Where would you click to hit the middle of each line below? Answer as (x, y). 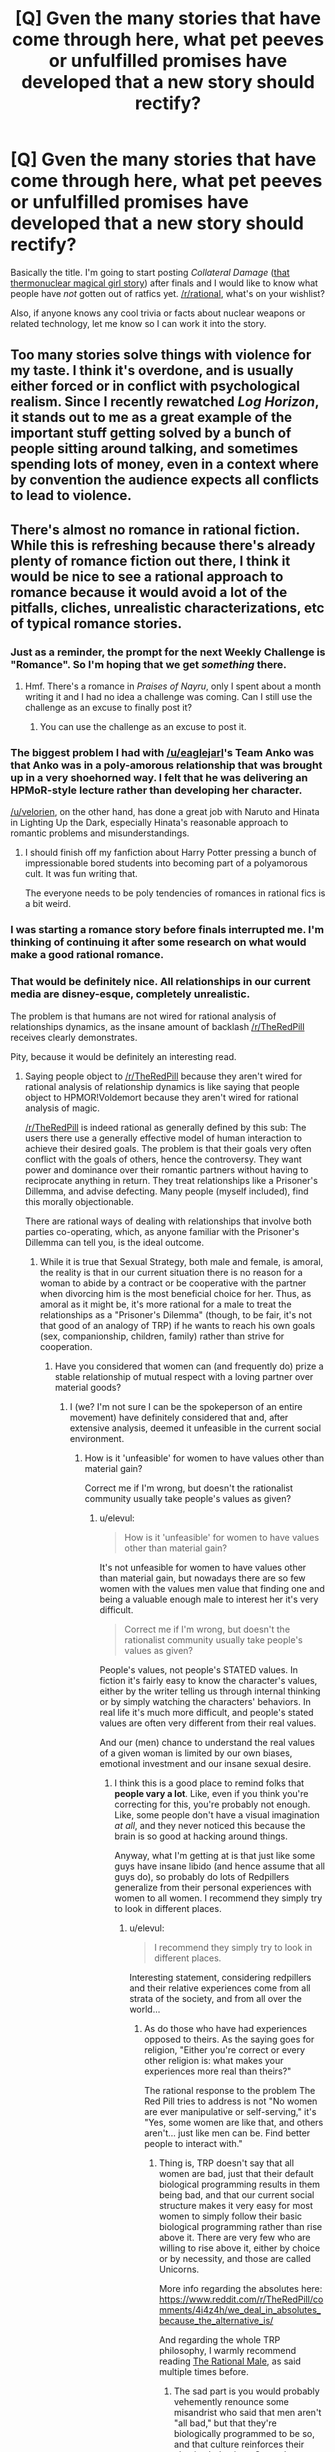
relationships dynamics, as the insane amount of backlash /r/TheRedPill (157, 1026)
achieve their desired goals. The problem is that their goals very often (168, 1148)
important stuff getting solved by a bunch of (151, 433)
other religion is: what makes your (214, 2060)
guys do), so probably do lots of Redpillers (202, 1876)
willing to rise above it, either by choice (239, 2248)
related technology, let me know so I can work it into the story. (138, 323)
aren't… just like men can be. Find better (227, 2133)
